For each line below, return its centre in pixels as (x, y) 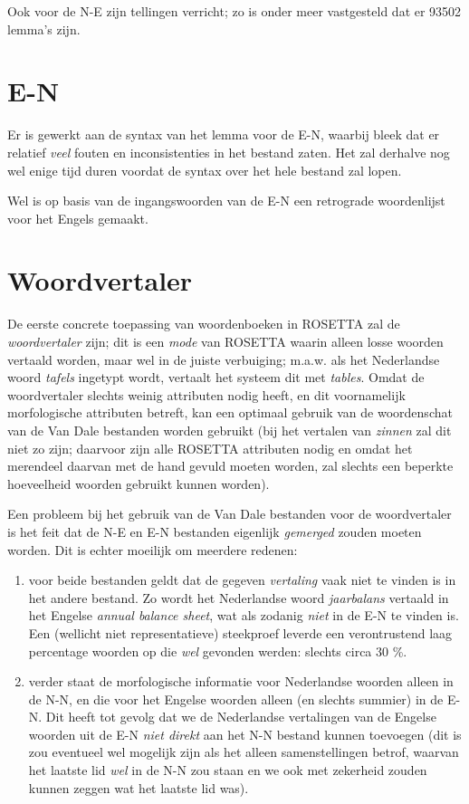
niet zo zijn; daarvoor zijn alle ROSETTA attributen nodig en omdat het (210, 448)
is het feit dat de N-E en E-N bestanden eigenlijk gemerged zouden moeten (215, 531)
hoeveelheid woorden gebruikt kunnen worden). (139, 483)
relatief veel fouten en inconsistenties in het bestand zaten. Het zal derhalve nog (229, 152)
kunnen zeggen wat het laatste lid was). (139, 787)
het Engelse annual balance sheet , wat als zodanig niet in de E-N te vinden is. (244, 615)
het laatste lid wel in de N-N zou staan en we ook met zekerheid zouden (228, 770)
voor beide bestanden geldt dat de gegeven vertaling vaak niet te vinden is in (242, 580)
